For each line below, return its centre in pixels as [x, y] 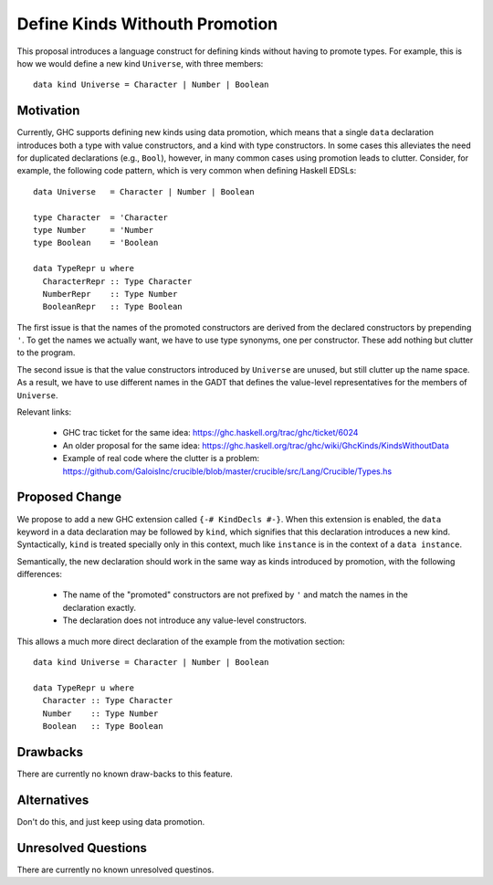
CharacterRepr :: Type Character [117, 281]
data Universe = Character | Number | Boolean [144, 191]
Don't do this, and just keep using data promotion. [111, 821]
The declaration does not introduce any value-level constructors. [185, 620]
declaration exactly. [100, 607]
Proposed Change [69, 497]
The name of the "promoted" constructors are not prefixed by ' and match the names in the [235, 595]
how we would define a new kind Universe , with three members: [140, 63]
